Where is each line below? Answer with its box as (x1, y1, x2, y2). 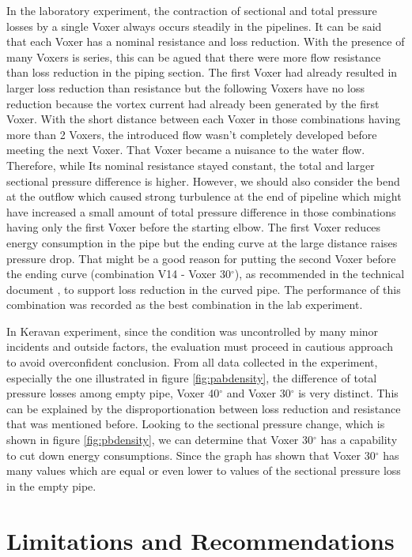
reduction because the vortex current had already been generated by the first (6, 95, 380, 111)
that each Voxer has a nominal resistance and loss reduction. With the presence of (6, 33, 405, 50)
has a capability (320, 431, 398, 448)
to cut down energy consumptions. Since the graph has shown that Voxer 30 (6, 446, 376, 463)
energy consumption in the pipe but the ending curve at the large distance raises (6, 234, 398, 250)
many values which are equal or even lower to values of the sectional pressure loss (6, 462, 401, 479)
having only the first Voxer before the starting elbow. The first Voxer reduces (6, 219, 381, 235)
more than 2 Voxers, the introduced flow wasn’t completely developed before (6, 126, 377, 142)
